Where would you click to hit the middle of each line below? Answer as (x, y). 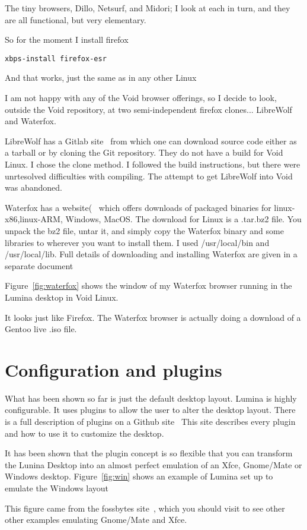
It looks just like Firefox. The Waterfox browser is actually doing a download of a (153, 317)
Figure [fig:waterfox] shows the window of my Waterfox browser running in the (148, 285)
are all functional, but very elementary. (76, 19)
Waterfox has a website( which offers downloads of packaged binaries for (138, 207)
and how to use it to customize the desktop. (84, 433)
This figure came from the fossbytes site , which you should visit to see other (145, 508)
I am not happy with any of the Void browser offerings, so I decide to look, (141, 98)
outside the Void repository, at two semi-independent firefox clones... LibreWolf (148, 109)
